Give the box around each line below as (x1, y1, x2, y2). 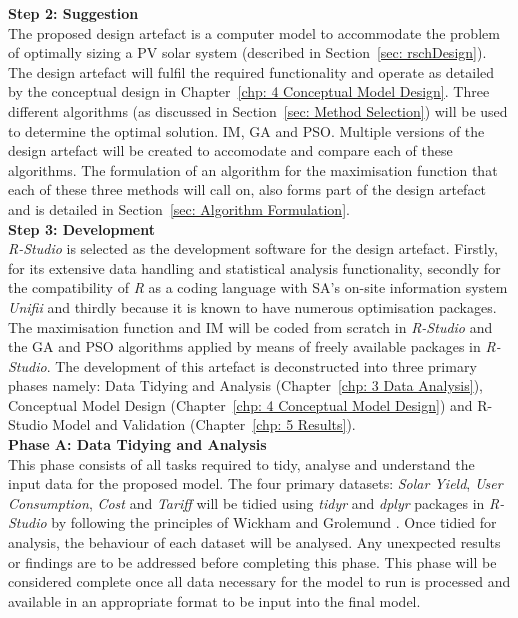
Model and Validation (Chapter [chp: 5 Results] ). (52, 414, 356, 435)
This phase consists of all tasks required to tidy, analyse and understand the (8, 453, 475, 474)
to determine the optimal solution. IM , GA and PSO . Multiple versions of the (8, 120, 485, 141)
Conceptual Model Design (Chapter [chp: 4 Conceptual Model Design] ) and (8, 394, 473, 415)
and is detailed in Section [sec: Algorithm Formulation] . (8, 198, 350, 219)
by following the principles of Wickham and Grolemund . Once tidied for (51, 512, 497, 533)
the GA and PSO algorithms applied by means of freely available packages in (8, 336, 481, 357)
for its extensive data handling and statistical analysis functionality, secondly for (8, 257, 501, 278)
